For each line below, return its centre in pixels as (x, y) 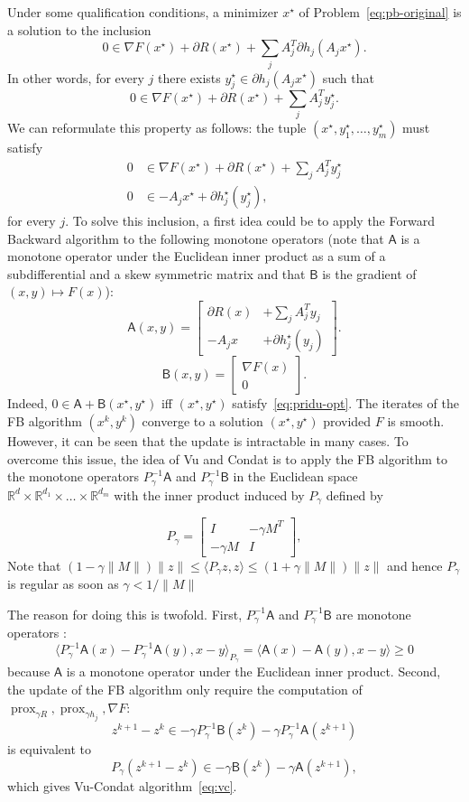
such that (348, 77)
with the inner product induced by (209, 494)
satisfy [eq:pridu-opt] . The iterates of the (345, 403)
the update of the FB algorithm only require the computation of (185, 690)
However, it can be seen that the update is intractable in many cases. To (208, 441)
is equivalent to (50, 749)
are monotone (373, 614)
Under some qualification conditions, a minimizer (143, 12)
